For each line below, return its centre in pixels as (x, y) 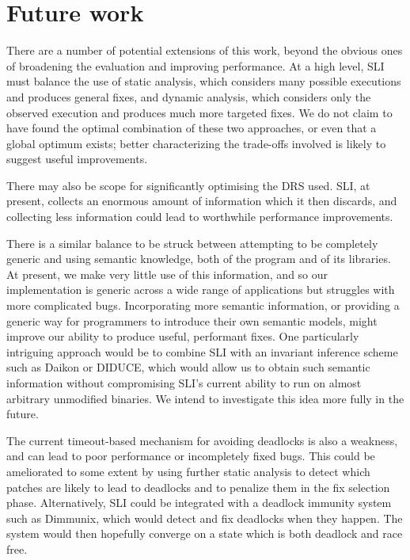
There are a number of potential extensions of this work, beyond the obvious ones (205, 50)
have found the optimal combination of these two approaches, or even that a (192, 128)
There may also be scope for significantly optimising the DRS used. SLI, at (188, 185)
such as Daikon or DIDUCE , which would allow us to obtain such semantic (188, 367)
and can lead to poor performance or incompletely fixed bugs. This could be (191, 456)
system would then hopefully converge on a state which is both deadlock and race (205, 533)
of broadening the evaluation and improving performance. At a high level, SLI (196, 65)
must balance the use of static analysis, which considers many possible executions (204, 81)
